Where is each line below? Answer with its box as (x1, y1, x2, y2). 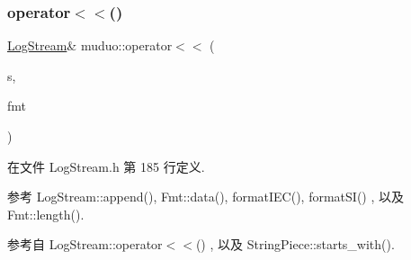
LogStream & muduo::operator (7, 36, 173, 55)
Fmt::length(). (7, 204, 85, 223)
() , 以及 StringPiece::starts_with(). (195, 235, 395, 254)
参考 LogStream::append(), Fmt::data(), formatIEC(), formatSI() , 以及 (7, 187, 404, 206)
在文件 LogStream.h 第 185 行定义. (7, 157, 205, 175)
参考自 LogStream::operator (7, 235, 163, 254)
